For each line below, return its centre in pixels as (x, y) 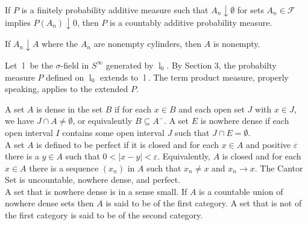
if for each (133, 109)
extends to (119, 77)
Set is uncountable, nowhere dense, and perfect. (93, 180)
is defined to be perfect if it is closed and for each (128, 144)
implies (18, 22)
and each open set (212, 109)
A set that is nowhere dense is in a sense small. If (96, 191)
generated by (130, 65)
